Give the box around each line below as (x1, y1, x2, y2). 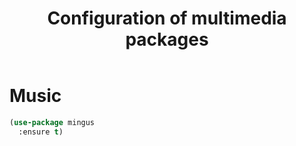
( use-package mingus (9, 117, 96, 127)
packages (125, 28, 209, 51)
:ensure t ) (18, 127, 64, 137)
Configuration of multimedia (47, 7, 287, 30)
